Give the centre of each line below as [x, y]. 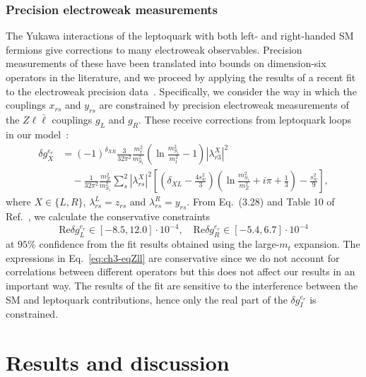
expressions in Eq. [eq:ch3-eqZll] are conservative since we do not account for [173, 257]
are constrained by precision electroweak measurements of [224, 105]
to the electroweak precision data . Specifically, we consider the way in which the [181, 91]
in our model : [37, 134]
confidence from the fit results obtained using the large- [159, 244]
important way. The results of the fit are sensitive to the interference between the [182, 285]
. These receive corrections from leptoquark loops [245, 119]
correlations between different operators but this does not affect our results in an [181, 271]
